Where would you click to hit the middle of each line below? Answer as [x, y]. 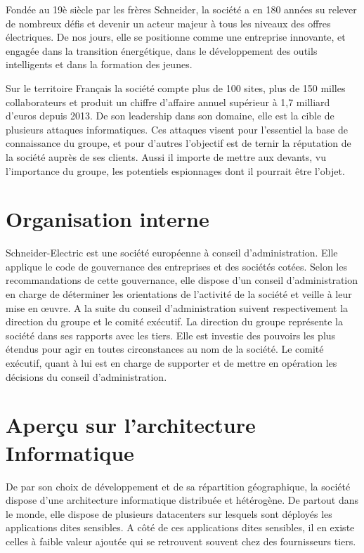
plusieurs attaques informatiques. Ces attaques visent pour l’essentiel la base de [177, 129]
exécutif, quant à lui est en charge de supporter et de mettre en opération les [171, 363]
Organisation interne [108, 219]
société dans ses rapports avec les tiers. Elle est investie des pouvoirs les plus [171, 335]
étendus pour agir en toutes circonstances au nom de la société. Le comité [165, 349]
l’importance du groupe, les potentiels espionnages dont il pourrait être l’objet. [175, 170]
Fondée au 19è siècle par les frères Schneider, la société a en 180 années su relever [181, 9]
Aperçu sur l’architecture [131, 425]
